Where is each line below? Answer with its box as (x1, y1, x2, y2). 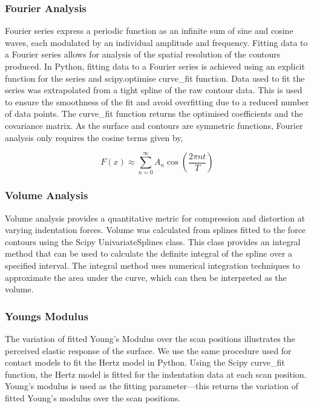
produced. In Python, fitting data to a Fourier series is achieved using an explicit (5, 60, 305, 72)
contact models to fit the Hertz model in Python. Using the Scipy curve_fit (5, 356, 285, 369)
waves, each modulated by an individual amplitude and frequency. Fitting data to (5, 36, 308, 48)
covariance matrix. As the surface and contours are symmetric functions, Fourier (5, 119, 303, 131)
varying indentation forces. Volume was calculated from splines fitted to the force (5, 223, 306, 236)
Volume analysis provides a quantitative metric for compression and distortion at (5, 211, 306, 224)
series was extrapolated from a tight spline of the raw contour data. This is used (5, 84, 303, 96)
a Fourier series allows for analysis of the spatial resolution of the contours (5, 48, 281, 61)
